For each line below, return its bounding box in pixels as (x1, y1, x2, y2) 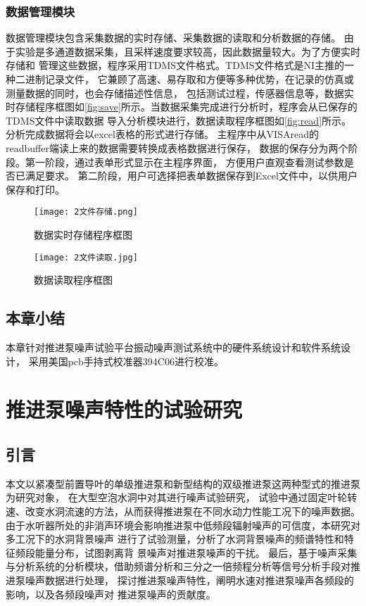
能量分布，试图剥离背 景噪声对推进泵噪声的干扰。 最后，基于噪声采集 (34, 545, 358, 560)
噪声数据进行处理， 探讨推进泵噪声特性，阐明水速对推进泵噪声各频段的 (25, 572, 354, 587)
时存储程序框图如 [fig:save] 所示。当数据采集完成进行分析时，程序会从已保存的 (6, 99, 358, 114)
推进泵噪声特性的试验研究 (6, 395, 243, 424)
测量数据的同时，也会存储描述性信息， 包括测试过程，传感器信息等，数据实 (6, 85, 354, 100)
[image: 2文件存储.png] (34, 207, 138, 217)
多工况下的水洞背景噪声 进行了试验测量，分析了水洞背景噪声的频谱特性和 (6, 531, 344, 546)
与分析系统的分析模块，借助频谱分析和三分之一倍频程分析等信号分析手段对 (6, 559, 351, 574)
